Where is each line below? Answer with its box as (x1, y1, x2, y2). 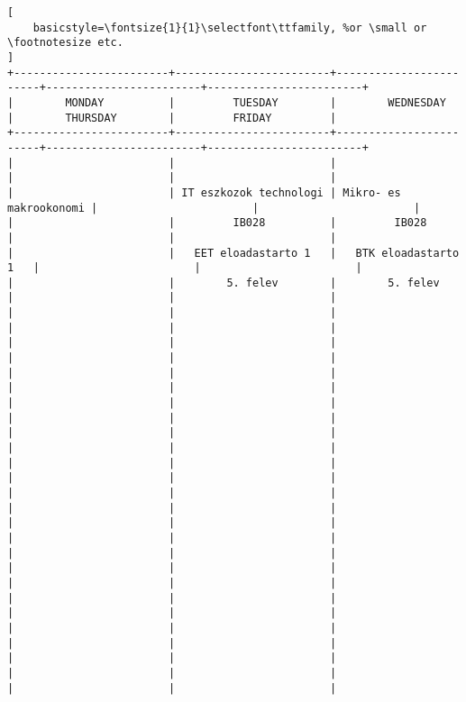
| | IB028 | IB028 (7, 216, 427, 230)
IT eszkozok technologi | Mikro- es (181, 186, 401, 199)
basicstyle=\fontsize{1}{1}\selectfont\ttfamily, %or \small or (32, 21, 427, 34)
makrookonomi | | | (7, 201, 421, 214)
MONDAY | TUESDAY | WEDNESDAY (65, 96, 446, 109)
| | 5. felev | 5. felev (7, 276, 440, 289)
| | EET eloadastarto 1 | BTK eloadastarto (7, 246, 460, 260)
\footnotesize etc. (7, 36, 123, 50)
